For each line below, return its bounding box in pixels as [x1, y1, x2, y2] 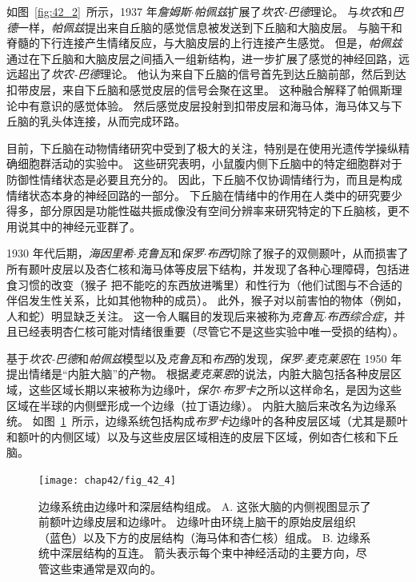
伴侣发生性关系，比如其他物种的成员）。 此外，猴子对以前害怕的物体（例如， [6, 292, 408, 309]
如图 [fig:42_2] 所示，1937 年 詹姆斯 [6, 3, 191, 19]
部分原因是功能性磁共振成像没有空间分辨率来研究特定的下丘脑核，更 [39, 202, 398, 219]
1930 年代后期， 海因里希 [6, 245, 134, 261]
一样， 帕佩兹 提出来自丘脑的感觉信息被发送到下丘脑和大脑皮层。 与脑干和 [18, 18, 402, 35]
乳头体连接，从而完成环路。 [39, 113, 186, 130]
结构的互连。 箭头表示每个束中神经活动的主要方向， [82, 544, 356, 561]
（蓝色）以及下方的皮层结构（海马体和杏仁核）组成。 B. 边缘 [38, 528, 360, 545]
